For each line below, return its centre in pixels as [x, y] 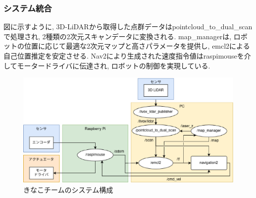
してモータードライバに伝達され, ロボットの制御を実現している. [107, 65]
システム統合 [28, 8]
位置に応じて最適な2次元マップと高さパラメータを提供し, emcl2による [137, 46]
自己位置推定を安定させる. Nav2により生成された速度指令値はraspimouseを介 [127, 56]
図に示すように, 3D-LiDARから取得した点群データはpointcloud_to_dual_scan [128, 27]
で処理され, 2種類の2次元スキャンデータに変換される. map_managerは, [118, 36]
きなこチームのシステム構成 [68, 190]
